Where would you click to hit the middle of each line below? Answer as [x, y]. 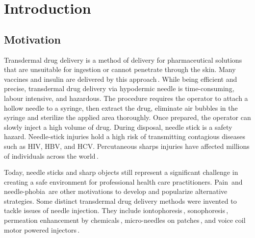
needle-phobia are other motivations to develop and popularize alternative [116, 191]
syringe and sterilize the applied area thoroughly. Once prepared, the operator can [127, 117]
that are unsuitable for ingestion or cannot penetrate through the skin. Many [120, 69]
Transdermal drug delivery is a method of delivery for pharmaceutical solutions [123, 59]
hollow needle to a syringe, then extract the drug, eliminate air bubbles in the [121, 107]
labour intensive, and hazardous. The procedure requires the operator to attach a [126, 98]
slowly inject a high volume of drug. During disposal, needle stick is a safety [118, 127]
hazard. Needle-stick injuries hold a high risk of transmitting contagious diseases [125, 136]
